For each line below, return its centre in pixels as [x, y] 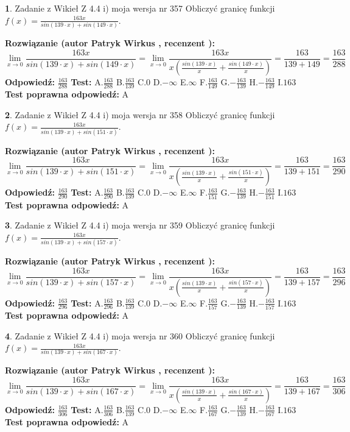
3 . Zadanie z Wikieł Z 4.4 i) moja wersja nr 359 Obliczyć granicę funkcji [140, 225]
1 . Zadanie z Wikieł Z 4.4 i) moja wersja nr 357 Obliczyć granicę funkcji [140, 8]
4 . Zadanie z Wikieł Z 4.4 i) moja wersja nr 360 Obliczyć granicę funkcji [140, 335]
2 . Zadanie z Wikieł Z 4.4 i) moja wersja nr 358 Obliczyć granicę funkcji [140, 114]
